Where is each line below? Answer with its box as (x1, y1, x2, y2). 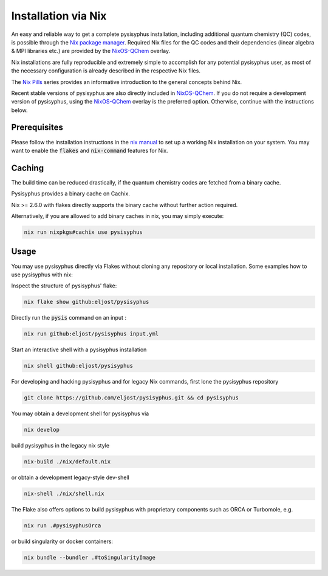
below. (11, 107, 28, 114)
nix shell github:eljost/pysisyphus (24, 362, 134, 370)
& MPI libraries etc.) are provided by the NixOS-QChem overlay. (11, 47, 170, 55)
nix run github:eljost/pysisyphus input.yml (24, 331, 159, 337)
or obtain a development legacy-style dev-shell (11, 474, 130, 481)
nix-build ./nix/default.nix (24, 458, 111, 465)
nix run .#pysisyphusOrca (24, 522, 101, 529)
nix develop (24, 426, 60, 434)
